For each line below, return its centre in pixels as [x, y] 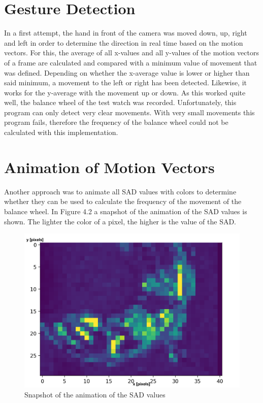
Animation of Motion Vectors [109, 167]
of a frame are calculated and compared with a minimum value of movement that [131, 62]
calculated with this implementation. [61, 132]
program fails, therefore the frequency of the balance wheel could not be [116, 122]
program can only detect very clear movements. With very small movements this [129, 112]
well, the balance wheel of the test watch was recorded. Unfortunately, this [120, 102]
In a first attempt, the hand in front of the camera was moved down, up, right [126, 33]
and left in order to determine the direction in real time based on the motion [124, 42]
